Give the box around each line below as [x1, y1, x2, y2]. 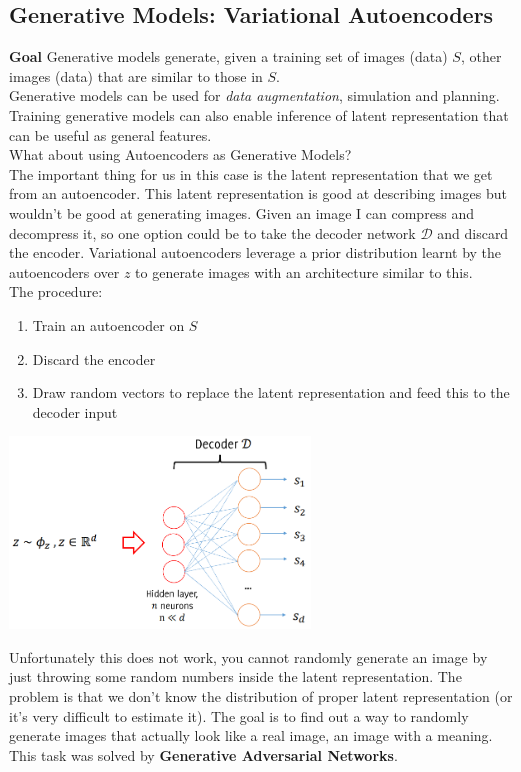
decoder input [32, 401, 118, 422]
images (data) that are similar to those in [9, 65, 263, 86]
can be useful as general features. [9, 124, 212, 145]
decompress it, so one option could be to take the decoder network [9, 222, 416, 243]
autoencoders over [9, 261, 120, 282]
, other [460, 46, 502, 67]
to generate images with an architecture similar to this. [135, 261, 473, 282]
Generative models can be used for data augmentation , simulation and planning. [9, 85, 500, 106]
